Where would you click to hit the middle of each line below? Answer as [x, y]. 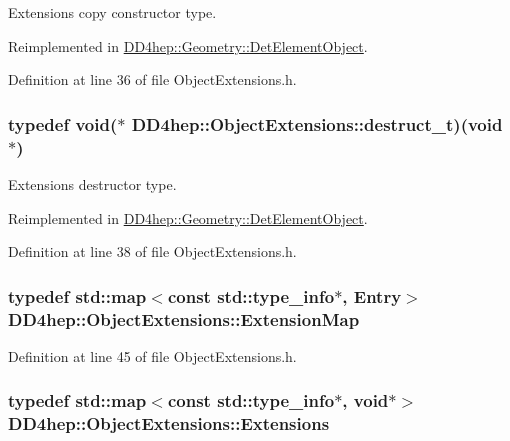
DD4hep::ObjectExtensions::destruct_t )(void [317, 123]
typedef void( [63, 123]
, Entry [372, 295]
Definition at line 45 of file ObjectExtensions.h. [152, 355]
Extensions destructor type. [92, 183]
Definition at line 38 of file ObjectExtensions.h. [152, 251]
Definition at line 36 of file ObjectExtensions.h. [152, 79]
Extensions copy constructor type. [112, 12]
